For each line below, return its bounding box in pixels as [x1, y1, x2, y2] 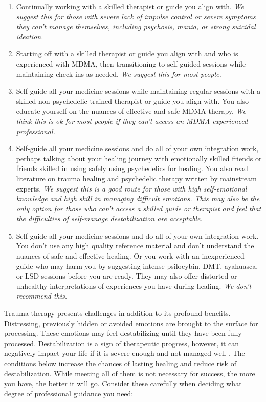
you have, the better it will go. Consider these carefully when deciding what [4, 378, 242, 389]
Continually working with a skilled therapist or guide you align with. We [16, 1, 244, 11]
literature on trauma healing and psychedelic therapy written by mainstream [16, 173, 257, 183]
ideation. [16, 31, 43, 41]
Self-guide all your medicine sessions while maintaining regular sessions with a [16, 86, 261, 96]
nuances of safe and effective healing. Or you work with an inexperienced [16, 250, 245, 261]
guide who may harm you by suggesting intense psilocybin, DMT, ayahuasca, [16, 260, 258, 271]
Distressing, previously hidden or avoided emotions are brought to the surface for [4, 318, 258, 328]
